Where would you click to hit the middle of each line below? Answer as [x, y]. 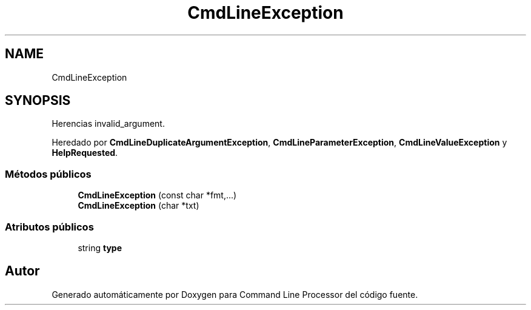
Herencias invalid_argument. [108, 124]
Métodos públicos [48, 174]
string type [100, 248]
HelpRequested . [85, 153]
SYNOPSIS [38, 101]
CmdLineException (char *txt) [139, 206]
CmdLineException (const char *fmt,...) [157, 195]
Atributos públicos [49, 227]
